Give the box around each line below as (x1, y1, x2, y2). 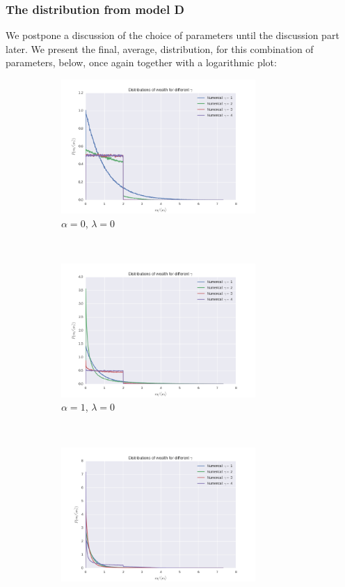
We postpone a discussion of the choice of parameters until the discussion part (6, 28, 339, 43)
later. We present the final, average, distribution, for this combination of (6, 41, 314, 56)
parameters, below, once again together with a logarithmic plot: (6, 55, 277, 70)
